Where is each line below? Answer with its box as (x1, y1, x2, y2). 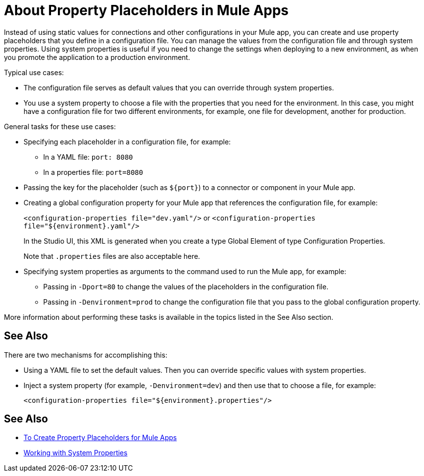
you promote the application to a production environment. (4, 53, 190, 61)
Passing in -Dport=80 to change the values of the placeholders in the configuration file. (43, 282, 329, 291)
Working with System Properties (24, 448, 128, 457)
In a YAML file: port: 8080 (43, 152, 133, 161)
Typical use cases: (4, 68, 64, 77)
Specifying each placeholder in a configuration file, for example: (24, 137, 231, 146)
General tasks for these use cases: (4, 122, 116, 131)
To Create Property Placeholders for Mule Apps (24, 433, 177, 442)
